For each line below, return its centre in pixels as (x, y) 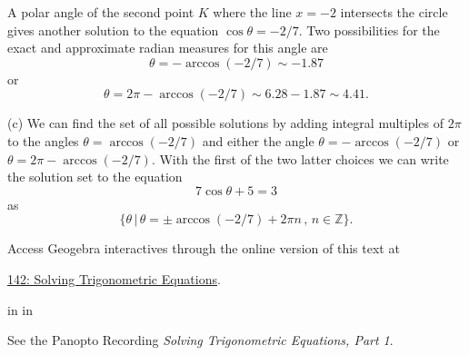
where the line (252, 12)
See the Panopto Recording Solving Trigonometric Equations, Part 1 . (200, 340)
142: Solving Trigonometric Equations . (114, 278)
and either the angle (258, 140)
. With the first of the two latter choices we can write (300, 158)
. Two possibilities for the (369, 30)
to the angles (43, 140)
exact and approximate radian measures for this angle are (168, 48)
